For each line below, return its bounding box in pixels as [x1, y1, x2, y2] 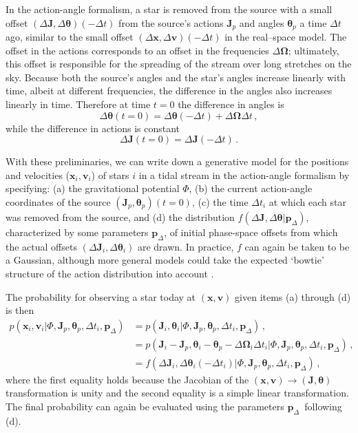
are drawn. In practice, [137, 239, 234, 253]
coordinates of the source [6, 194, 111, 209]
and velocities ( [6, 167, 70, 182]
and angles [239, 15, 284, 30]
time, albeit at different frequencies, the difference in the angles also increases [6, 83, 333, 98]
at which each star [268, 194, 346, 209]
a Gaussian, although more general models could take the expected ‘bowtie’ [6, 253, 324, 267]
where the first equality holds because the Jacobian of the [6, 372, 249, 386]
